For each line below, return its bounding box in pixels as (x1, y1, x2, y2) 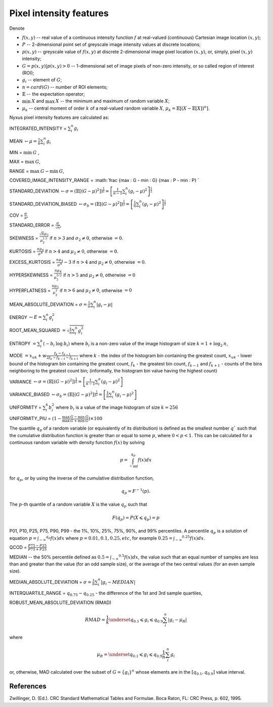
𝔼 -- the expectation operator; (22, 91, 85, 97)
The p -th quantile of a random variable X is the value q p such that (9, 501, 148, 509)
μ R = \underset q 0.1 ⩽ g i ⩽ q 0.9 (97, 651, 163, 658)
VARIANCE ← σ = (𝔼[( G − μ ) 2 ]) (9, 378, 76, 385)
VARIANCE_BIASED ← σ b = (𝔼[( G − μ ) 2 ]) (9, 391, 96, 399)
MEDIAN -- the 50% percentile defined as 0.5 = (9, 554, 110, 560)
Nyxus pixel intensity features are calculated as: (9, 114, 110, 121)
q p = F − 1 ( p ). (121, 488, 151, 495)
